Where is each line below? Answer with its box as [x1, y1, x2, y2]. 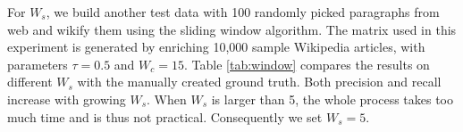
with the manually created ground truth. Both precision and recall [77, 72, 442, 91]
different [7, 72, 53, 91]
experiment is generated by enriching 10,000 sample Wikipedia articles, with [7, 37, 425, 56]
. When [147, 89, 187, 108]
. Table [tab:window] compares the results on [183, 54, 430, 73]
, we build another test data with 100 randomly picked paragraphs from [46, 3, 440, 21]
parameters [7, 54, 68, 73]
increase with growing [7, 89, 126, 108]
